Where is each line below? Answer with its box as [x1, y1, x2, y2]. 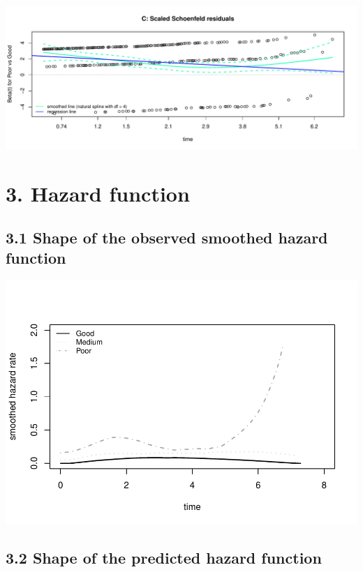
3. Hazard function [6, 179, 190, 207]
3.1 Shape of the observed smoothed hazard [6, 227, 328, 248]
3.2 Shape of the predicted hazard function [6, 547, 322, 569]
